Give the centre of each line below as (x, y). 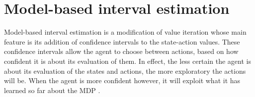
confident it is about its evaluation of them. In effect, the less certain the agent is (127, 61)
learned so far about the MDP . (52, 90)
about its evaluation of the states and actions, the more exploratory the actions (125, 71)
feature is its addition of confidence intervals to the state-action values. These (122, 41)
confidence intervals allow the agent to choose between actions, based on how (121, 51)
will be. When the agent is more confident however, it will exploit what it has (122, 80)
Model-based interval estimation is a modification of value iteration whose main (125, 32)
